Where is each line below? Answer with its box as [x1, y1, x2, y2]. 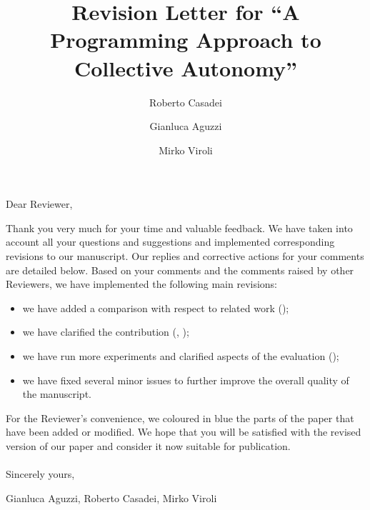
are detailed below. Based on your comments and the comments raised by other [6, 262, 354, 277]
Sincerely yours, [6, 466, 75, 481]
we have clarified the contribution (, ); [22, 324, 189, 339]
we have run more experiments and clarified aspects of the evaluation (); [22, 349, 339, 364]
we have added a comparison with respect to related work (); [22, 300, 289, 315]
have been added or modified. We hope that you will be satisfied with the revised [6, 424, 361, 439]
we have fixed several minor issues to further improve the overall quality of [22, 372, 349, 387]
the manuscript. [22, 386, 91, 401]
